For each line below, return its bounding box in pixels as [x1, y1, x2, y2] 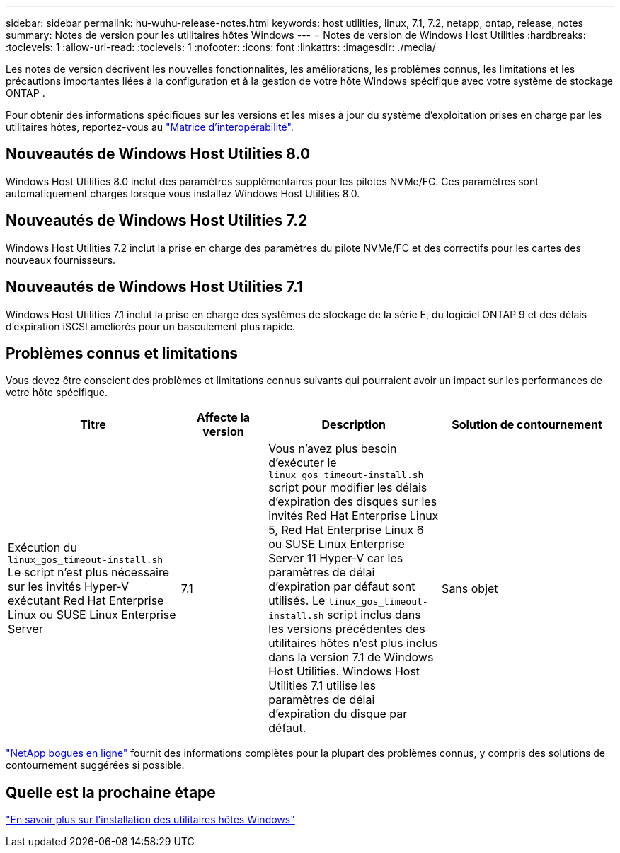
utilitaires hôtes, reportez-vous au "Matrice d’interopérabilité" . [6, 121, 294, 133]
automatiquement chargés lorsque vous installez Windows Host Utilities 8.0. [6, 187, 360, 199]
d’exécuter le [268, 455, 337, 470]
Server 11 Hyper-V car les [268, 551, 403, 566]
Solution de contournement [452, 417, 602, 432]
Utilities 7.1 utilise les [268, 678, 376, 693]
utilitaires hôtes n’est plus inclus [268, 636, 438, 651]
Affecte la [196, 410, 251, 425]
